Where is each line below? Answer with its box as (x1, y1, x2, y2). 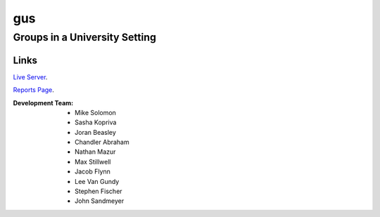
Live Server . (13, 72, 48, 81)
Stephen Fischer (75, 187, 122, 196)
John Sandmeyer (75, 197, 125, 205)
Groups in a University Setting (13, 31, 156, 44)
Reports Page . (13, 86, 54, 94)
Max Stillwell (75, 157, 111, 166)
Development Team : (13, 98, 74, 107)
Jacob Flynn (75, 167, 110, 176)
